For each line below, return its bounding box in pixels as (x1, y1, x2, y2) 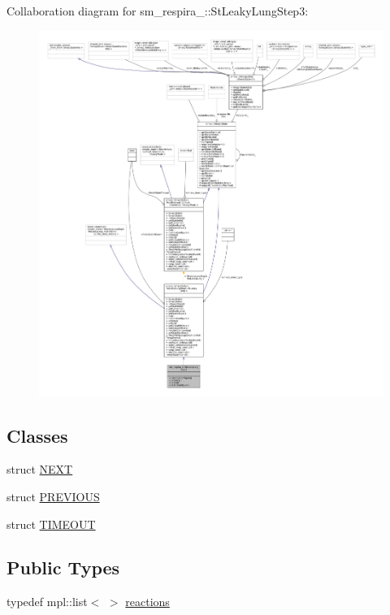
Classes (6, 422, 68, 448)
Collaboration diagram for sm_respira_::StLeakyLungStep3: (6, 2, 309, 19)
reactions (125, 593, 170, 610)
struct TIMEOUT (6, 515, 96, 532)
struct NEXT (6, 461, 73, 478)
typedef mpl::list (6, 593, 88, 610)
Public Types (6, 555, 120, 580)
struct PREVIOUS (6, 487, 100, 505)
